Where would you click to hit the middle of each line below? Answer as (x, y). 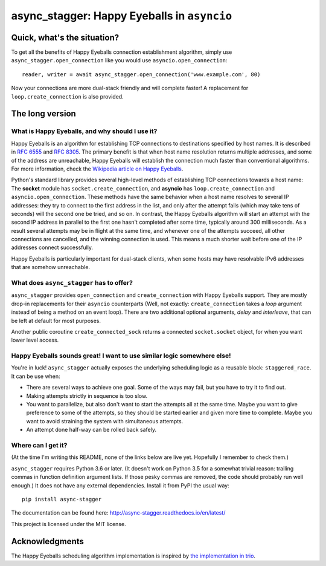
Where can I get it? (39, 445)
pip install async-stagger (62, 499)
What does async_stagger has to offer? (72, 283)
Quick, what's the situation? (65, 37)
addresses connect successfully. (52, 247)
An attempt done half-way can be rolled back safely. (91, 430)
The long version (44, 114)
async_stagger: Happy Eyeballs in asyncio (122, 16)
